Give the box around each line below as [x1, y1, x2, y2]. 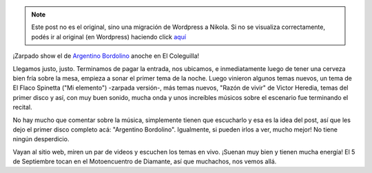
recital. [12, 103, 32, 112]
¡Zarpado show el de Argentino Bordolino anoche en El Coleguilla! [12, 52, 200, 60]
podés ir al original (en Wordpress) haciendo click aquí [31, 32, 186, 41]
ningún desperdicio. [12, 135, 70, 143]
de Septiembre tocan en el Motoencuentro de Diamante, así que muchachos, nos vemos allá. [12, 157, 277, 165]
